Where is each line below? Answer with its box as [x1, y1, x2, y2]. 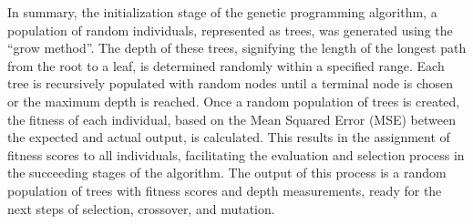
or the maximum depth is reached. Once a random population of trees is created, [7, 91, 460, 110]
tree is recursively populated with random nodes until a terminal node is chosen [7, 74, 454, 93]
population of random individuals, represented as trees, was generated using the [7, 20, 453, 39]
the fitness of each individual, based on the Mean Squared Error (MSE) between [7, 109, 456, 128]
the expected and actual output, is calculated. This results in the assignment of [7, 127, 450, 147]
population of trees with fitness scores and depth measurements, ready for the [7, 180, 442, 199]
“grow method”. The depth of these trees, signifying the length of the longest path [7, 38, 467, 57]
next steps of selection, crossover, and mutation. [7, 199, 275, 218]
